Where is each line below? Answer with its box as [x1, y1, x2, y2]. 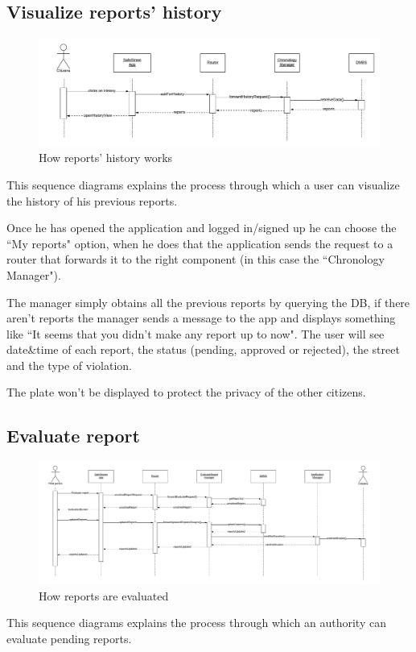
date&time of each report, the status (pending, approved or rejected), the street [6, 341, 400, 358]
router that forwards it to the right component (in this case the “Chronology [6, 251, 385, 268]
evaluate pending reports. [6, 630, 132, 647]
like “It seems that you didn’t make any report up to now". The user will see [6, 325, 385, 342]
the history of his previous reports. [6, 192, 178, 209]
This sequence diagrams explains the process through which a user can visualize [6, 176, 400, 193]
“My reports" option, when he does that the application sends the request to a [6, 235, 393, 251]
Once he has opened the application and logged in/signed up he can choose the [6, 219, 397, 236]
